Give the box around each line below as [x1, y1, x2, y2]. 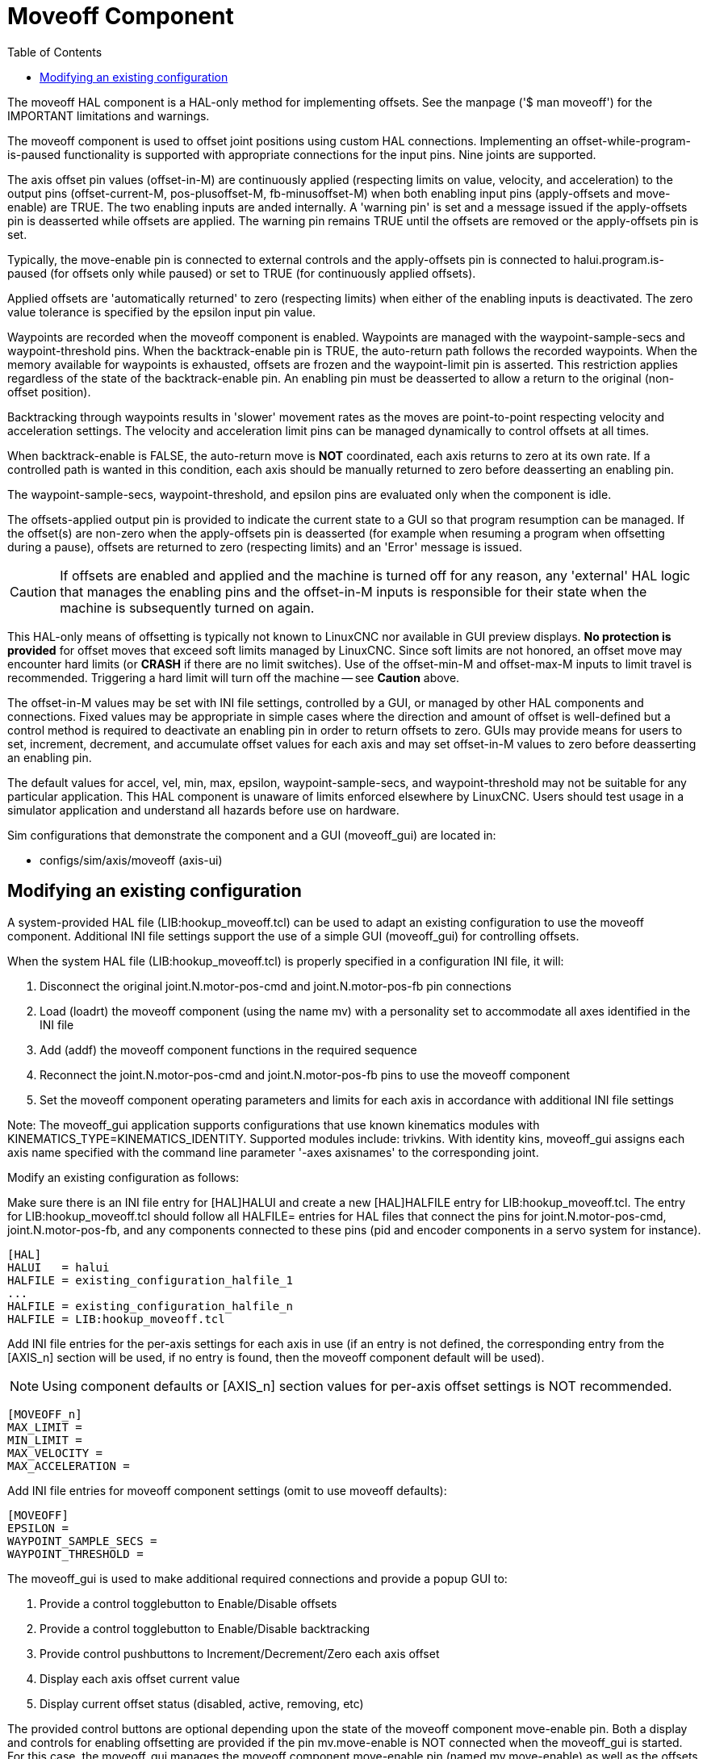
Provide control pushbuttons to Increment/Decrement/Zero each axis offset [40, 1646, 440, 1661]
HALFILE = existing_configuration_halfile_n [7, 1299, 294, 1313]
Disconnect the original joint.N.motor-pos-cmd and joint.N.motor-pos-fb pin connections [40, 978, 512, 993]
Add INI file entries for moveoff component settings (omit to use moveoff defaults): [7, 1483, 447, 1497]
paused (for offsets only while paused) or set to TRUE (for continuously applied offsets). [7, 266, 476, 280]
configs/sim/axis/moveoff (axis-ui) [40, 852, 223, 867]
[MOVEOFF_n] [7, 1407, 82, 1421]
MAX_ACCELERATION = [7, 1459, 130, 1472]
